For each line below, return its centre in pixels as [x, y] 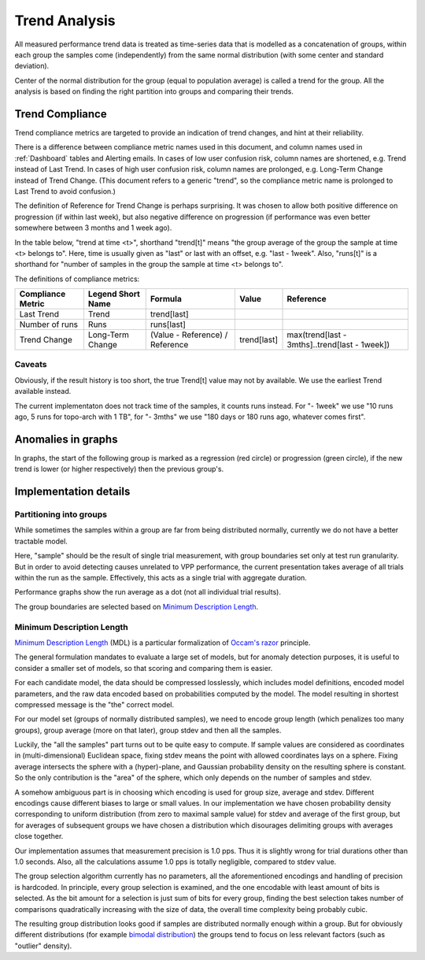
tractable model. [41, 541]
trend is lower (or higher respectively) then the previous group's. [119, 469]
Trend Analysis [65, 20]
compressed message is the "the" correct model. [94, 704]
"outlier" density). [43, 946]
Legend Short [114, 294]
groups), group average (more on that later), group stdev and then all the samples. [148, 730]
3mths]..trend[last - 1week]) [338, 345]
